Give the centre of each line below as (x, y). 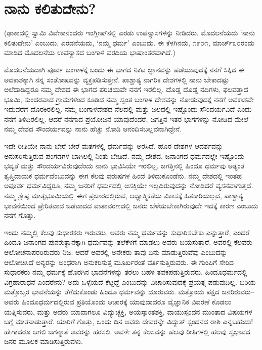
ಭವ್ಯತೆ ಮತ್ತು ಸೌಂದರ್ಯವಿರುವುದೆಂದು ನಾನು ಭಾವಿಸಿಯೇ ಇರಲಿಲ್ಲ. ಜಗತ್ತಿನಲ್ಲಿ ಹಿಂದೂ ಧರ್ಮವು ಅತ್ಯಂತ (124, 166)
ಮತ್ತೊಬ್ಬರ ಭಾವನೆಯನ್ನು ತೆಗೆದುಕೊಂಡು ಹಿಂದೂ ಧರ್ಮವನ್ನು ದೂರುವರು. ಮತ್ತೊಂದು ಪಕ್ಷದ (112, 292)
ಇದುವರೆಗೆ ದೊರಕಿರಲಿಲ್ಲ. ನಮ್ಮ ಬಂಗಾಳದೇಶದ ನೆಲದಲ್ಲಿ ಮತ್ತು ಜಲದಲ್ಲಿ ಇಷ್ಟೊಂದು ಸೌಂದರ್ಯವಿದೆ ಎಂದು (128, 109)
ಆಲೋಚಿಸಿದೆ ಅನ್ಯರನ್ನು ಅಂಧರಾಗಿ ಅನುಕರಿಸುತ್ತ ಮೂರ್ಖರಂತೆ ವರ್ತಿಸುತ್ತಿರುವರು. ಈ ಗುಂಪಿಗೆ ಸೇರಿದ (119, 262)
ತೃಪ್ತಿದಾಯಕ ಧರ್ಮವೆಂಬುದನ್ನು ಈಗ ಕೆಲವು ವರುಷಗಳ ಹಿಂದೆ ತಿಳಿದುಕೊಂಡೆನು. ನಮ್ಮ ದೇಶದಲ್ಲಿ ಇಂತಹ (123, 175)
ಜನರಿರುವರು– (238, 292)
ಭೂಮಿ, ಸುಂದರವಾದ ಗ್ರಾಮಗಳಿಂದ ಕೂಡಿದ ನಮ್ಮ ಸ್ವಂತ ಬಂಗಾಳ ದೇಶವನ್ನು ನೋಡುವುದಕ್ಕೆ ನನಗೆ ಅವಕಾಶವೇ (129, 99)
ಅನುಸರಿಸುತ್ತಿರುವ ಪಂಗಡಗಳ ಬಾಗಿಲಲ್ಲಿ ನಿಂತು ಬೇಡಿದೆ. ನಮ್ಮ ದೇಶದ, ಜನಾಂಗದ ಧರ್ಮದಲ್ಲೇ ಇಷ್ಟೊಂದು (124, 156)
